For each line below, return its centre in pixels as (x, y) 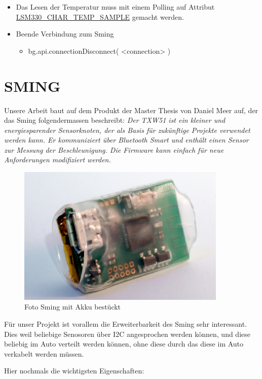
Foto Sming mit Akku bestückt (73, 307)
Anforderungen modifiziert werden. (58, 160)
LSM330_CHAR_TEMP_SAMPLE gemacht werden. (100, 16)
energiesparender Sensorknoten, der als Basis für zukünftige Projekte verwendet (127, 130)
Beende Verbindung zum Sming (65, 34)
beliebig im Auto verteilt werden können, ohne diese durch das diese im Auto (124, 344)
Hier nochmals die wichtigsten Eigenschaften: (74, 371)
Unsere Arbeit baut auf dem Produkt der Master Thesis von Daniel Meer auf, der (131, 110)
